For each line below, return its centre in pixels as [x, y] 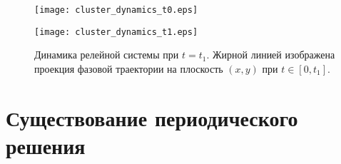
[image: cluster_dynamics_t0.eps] [116, 10]
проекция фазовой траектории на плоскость [129, 68]
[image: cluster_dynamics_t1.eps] [116, 32]
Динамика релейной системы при [107, 55]
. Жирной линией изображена [271, 55]
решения [46, 145]
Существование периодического [152, 117]
